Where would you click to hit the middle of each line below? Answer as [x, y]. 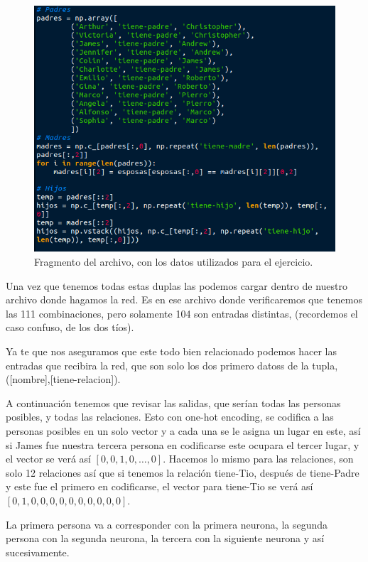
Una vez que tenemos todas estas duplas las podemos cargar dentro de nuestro [177, 285]
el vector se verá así [48, 459]
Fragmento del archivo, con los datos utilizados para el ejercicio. [174, 262]
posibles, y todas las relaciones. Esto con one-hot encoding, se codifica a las [170, 417]
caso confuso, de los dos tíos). [70, 327]
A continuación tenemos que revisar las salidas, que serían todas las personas [173, 402]
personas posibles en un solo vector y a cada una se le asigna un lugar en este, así [183, 430]
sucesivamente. [38, 552]
